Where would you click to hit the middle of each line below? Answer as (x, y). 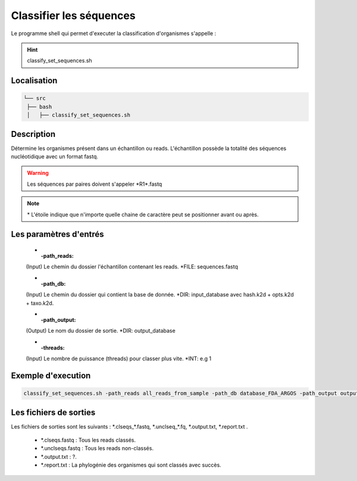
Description (33, 134)
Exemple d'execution (51, 375)
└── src (35, 99)
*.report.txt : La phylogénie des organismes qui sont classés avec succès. (131, 465)
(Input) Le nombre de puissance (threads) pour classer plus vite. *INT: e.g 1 (118, 359)
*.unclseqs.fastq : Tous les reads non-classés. (97, 448)
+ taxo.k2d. (40, 303)
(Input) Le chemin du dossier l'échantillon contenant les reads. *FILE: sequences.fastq (132, 267)
